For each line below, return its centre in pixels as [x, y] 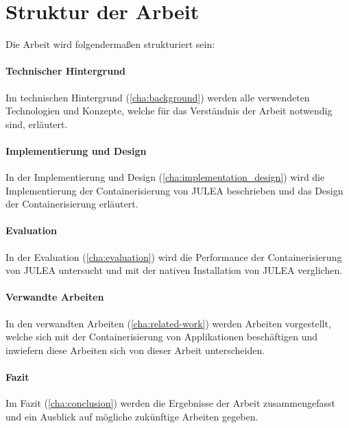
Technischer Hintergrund [66, 71]
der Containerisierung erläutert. [72, 204]
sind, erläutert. [37, 124]
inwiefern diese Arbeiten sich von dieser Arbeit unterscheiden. [135, 350]
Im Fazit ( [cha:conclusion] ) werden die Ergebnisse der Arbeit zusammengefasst [170, 403]
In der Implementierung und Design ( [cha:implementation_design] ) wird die [165, 177]
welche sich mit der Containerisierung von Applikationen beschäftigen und [161, 337]
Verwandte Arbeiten [55, 297]
